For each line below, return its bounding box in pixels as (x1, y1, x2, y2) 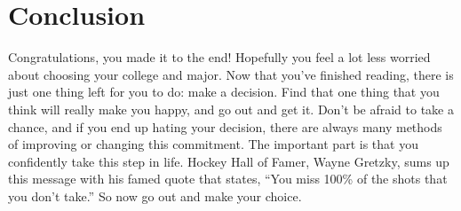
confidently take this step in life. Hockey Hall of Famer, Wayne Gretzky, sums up (8, 152, 449, 170)
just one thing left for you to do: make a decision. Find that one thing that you (8, 82, 440, 101)
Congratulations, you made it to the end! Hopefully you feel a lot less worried (8, 48, 431, 66)
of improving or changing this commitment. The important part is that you (8, 135, 418, 153)
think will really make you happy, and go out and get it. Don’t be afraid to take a (8, 99, 454, 118)
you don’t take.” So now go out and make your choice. (8, 186, 302, 205)
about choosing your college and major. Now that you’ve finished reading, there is (8, 65, 454, 83)
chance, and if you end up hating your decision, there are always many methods (8, 117, 442, 136)
